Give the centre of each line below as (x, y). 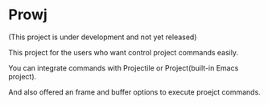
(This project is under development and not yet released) (103, 37)
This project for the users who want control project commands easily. (124, 52)
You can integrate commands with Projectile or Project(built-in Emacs (124, 68)
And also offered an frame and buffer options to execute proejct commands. (135, 92)
